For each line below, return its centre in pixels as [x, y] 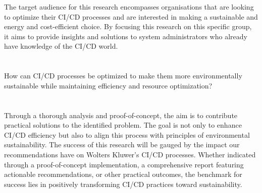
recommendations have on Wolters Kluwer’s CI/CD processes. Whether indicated [130, 154]
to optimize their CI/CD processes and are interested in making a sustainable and [131, 16]
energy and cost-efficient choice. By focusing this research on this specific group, [128, 26]
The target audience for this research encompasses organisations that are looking [129, 7]
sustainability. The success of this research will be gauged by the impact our [122, 144]
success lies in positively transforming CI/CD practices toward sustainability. [123, 184]
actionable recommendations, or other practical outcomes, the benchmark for [123, 174]
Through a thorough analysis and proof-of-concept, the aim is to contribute [121, 115]
